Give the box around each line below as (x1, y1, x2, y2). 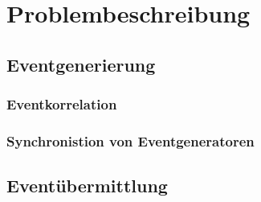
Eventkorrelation (6, 94, 117, 114)
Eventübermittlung (6, 173, 168, 198)
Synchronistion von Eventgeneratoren (6, 130, 255, 150)
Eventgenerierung (6, 52, 156, 76)
